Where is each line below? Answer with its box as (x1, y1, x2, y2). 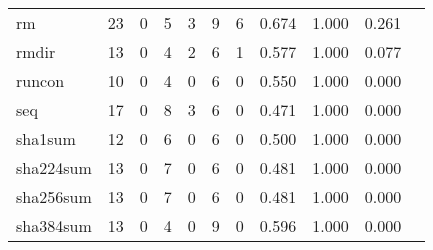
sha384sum (16, 214, 92, 237)
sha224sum (16, 156, 92, 179)
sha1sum (16, 127, 76, 150)
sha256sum (16, 185, 92, 208)
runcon (16, 69, 65, 92)
